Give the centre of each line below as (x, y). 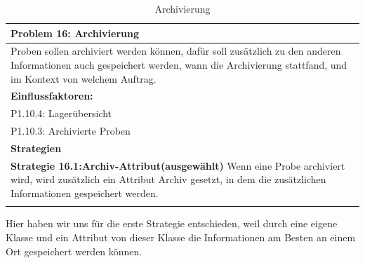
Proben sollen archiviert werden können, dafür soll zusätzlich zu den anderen (176, 51)
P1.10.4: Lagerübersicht (61, 113)
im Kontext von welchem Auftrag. (84, 78)
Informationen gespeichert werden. (85, 193)
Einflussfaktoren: (52, 96)
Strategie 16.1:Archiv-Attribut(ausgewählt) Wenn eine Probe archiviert (178, 165)
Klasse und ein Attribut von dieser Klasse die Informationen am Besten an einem (181, 237)
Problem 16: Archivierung (75, 33)
